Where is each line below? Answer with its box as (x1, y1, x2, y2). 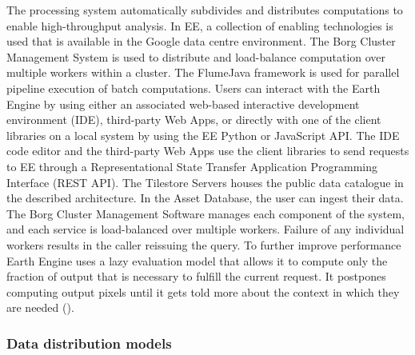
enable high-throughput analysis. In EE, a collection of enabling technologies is (6, 17, 393, 34)
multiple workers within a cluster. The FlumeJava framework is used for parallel (6, 64, 400, 81)
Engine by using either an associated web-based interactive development (6, 95, 360, 112)
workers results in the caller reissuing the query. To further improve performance (6, 236, 401, 253)
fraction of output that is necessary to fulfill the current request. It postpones (6, 268, 386, 285)
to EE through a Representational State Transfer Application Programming (6, 158, 378, 174)
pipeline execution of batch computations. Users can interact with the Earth (6, 79, 381, 96)
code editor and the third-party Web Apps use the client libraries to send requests (6, 142, 409, 159)
